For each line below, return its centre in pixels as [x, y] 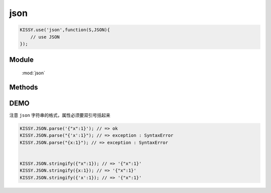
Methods [24, 87]
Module [21, 60]
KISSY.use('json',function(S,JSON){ [65, 30]
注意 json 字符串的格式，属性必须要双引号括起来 [60, 115]
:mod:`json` [33, 73]
